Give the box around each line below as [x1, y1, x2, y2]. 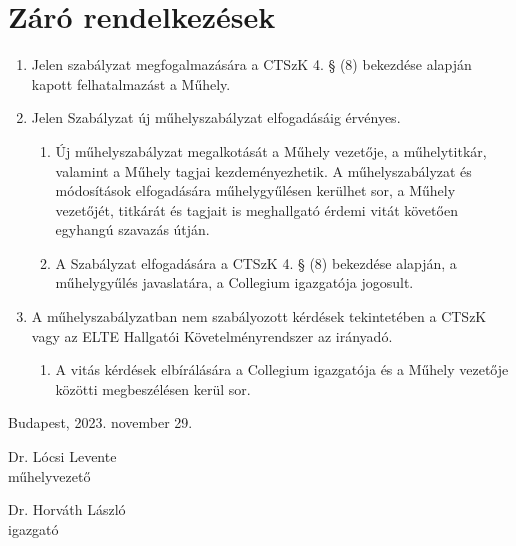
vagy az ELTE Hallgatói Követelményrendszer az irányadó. [31, 325, 393, 346]
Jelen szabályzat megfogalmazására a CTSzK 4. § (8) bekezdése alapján [31, 54, 472, 75]
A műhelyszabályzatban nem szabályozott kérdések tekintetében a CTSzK [31, 306, 487, 327]
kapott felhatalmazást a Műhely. [31, 73, 231, 94]
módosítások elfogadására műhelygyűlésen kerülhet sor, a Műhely [55, 180, 456, 201]
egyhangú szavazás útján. [55, 219, 210, 240]
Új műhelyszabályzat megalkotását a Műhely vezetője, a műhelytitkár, [55, 140, 487, 161]
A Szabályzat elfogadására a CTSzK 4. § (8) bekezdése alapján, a [55, 252, 457, 273]
